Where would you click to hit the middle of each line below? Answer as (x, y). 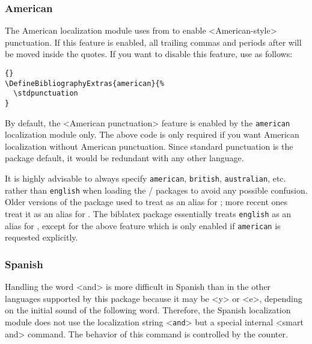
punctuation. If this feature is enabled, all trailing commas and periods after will (153, 42)
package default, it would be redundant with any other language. (124, 158)
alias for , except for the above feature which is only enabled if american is (143, 225)
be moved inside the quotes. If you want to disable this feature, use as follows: (149, 54)
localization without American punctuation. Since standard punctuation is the (149, 146)
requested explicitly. (41, 237)
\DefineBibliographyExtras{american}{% (84, 83)
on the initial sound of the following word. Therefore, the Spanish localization (148, 310)
